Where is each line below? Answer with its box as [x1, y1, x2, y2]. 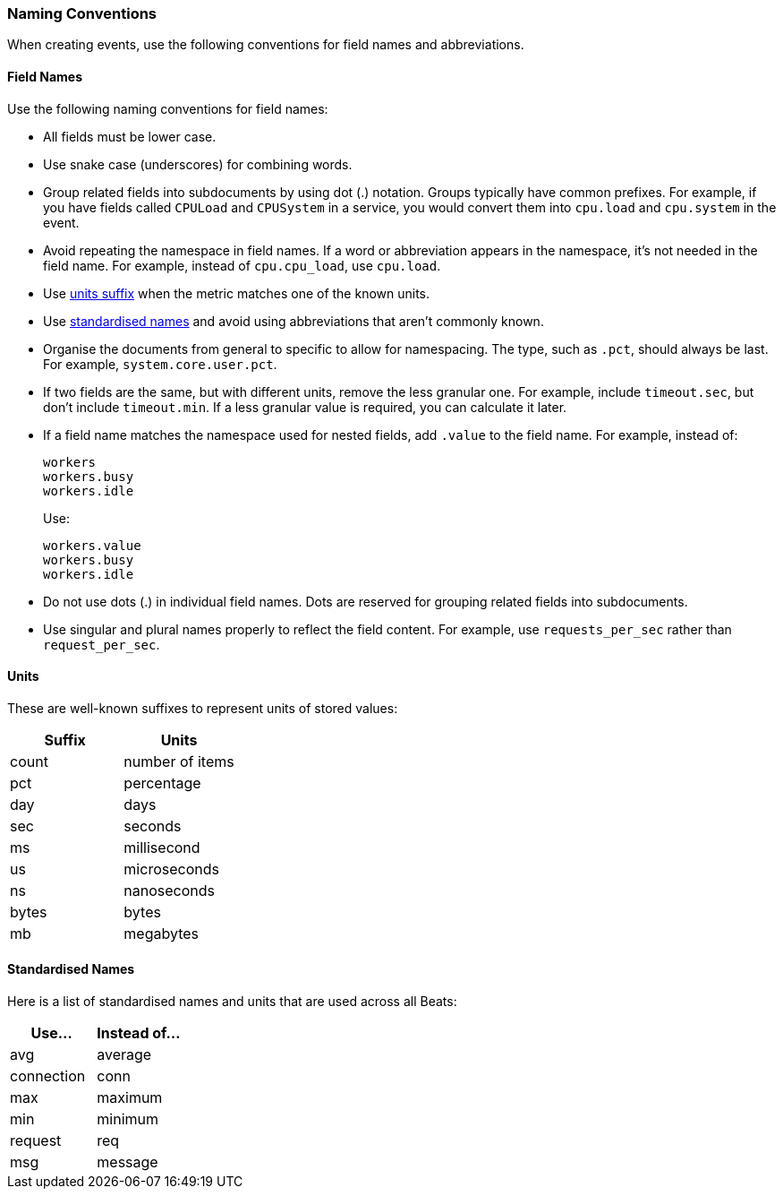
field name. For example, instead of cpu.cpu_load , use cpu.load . [43, 257, 441, 273]
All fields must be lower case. [43, 128, 217, 144]
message [97, 1153, 158, 1172]
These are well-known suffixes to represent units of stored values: [7, 700, 398, 716]
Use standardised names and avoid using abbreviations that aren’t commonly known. [43, 313, 544, 329]
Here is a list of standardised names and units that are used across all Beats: [7, 994, 457, 1010]
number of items [123, 752, 234, 770]
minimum [97, 1110, 158, 1129]
